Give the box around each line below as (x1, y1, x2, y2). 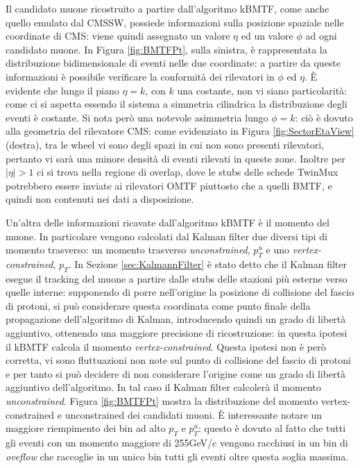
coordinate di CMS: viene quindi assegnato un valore (6, 28, 230, 43)
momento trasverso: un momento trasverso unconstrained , (6, 242, 250, 257)
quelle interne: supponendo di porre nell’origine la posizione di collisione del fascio (6, 285, 354, 299)
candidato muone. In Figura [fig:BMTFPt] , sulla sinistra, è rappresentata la (6, 42, 327, 56)
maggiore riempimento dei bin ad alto (6, 421, 166, 435)
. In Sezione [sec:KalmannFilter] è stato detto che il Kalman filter (68, 256, 348, 271)
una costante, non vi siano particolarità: (177, 83, 347, 97)
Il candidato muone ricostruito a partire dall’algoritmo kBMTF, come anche (6, 1, 329, 15)
